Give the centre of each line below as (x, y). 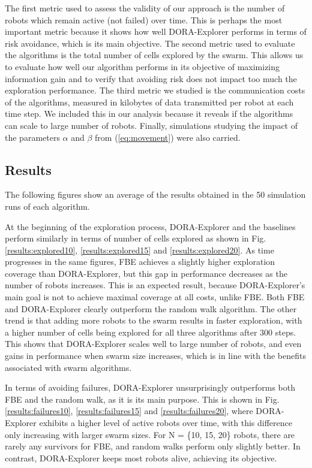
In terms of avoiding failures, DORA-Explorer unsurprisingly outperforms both (150, 387)
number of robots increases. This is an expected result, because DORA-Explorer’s (155, 285)
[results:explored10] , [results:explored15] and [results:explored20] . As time (139, 250)
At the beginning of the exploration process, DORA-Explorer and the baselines (150, 226)
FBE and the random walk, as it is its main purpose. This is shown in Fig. (142, 399)
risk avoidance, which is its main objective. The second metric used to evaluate (150, 43)
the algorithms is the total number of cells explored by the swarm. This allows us (154, 55)
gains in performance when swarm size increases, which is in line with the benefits (155, 356)
